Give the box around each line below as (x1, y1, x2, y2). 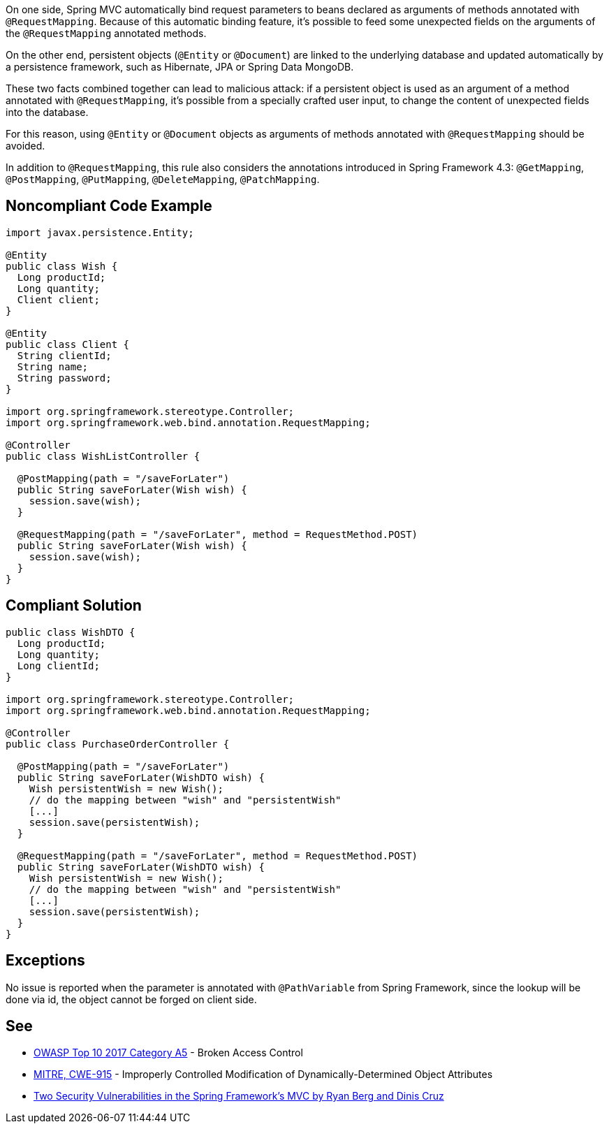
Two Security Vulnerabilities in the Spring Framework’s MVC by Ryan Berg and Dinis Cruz (34, 1090, 444, 1102)
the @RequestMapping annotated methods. (6, 27, 207, 39)
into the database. (6, 106, 89, 118)
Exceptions (6, 952, 85, 970)
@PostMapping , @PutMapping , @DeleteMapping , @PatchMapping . (6, 173, 320, 185)
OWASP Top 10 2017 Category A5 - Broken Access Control (34, 1047, 303, 1059)
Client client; (17, 293, 100, 305)
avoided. (6, 140, 45, 152)
